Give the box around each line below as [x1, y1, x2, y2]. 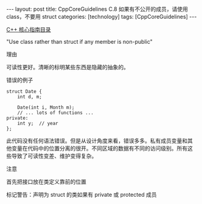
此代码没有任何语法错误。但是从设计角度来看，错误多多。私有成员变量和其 [6, 137, 193, 144]
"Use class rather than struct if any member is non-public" [6, 38, 153, 45]
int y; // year [17, 120, 59, 126]
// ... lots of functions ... [17, 110, 94, 116]
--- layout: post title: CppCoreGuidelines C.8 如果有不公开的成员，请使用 [6, 5, 189, 13]
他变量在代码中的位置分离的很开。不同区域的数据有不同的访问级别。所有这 [6, 144, 193, 152]
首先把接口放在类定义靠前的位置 [6, 178, 86, 185]
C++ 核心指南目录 [6, 26, 51, 33]
